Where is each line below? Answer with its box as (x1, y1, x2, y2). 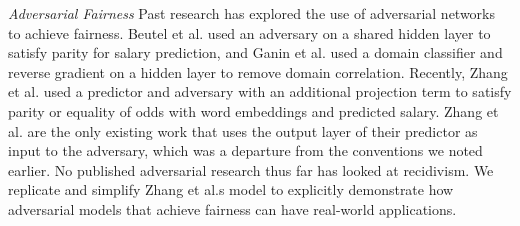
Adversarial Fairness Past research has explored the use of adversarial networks (8, 3, 496, 23)
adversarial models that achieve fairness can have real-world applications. (8, 198, 457, 219)
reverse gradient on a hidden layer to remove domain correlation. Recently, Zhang (8, 61, 508, 82)
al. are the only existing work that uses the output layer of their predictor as (8, 120, 478, 141)
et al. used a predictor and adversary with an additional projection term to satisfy (8, 81, 512, 102)
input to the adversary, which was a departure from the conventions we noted (8, 140, 483, 161)
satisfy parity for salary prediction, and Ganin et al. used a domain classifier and (8, 42, 503, 63)
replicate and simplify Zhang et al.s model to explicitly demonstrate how (8, 179, 454, 200)
